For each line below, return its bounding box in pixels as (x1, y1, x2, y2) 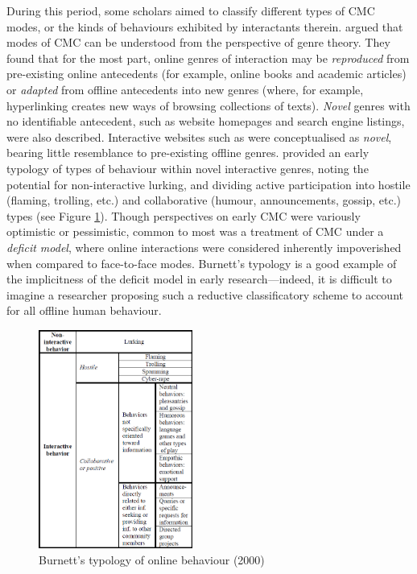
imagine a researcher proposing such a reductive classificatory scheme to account (6, 286, 403, 303)
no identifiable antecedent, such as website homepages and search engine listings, (6, 113, 405, 130)
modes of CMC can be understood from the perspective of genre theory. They (6, 34, 390, 51)
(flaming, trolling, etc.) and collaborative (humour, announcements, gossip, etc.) (6, 192, 401, 209)
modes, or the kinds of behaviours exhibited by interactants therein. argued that (6, 18, 403, 35)
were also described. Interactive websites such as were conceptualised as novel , (6, 128, 392, 145)
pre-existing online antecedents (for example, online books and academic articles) (6, 65, 407, 82)
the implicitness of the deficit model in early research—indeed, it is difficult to (6, 270, 392, 287)
